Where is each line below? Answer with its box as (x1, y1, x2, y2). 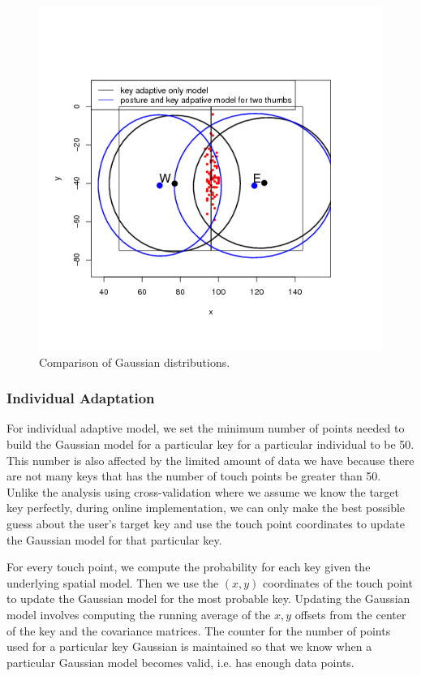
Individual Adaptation (6, 388, 155, 408)
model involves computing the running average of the (6, 605, 271, 622)
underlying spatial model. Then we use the (6, 574, 219, 591)
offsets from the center (294, 605, 406, 622)
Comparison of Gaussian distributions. (39, 353, 230, 370)
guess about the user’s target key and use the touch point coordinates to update (6, 515, 405, 532)
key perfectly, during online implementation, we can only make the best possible (6, 499, 406, 516)
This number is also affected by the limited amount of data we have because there (6, 451, 415, 468)
